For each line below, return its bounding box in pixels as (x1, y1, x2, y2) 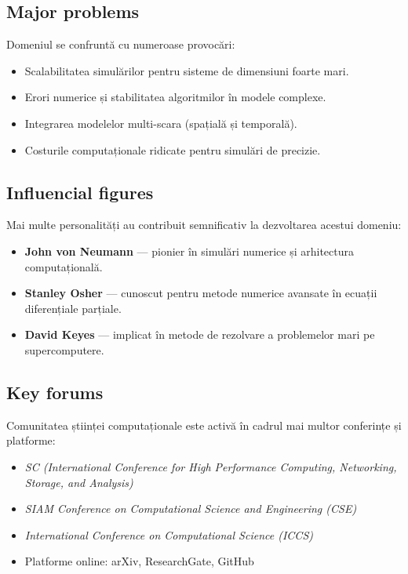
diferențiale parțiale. (24, 300, 122, 316)
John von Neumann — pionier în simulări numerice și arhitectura (24, 242, 355, 259)
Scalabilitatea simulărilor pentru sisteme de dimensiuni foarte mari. (24, 62, 349, 78)
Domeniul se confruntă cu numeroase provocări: (6, 36, 235, 53)
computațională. (24, 258, 103, 274)
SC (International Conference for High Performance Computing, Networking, (24, 458, 397, 474)
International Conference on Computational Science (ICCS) (24, 526, 313, 543)
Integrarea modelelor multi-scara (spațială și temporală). (24, 114, 297, 131)
